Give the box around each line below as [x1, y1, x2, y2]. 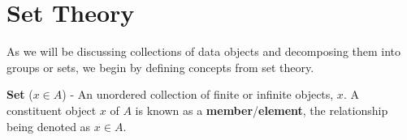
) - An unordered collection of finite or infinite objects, [62, 86, 334, 103]
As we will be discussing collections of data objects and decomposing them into [6, 43, 401, 60]
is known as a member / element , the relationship [135, 101, 388, 118]
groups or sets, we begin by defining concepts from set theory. [6, 58, 314, 75]
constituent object [6, 101, 97, 118]
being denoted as [6, 117, 91, 134]
